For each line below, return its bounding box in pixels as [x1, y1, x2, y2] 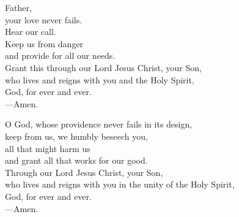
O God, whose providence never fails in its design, [5, 118, 193, 131]
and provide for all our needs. [5, 49, 116, 62]
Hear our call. [5, 25, 56, 38]
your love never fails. [5, 13, 83, 26]
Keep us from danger [5, 37, 84, 50]
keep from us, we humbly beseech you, [5, 129, 148, 142]
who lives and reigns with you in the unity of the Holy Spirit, [5, 178, 235, 191]
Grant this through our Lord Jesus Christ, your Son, [5, 61, 202, 74]
